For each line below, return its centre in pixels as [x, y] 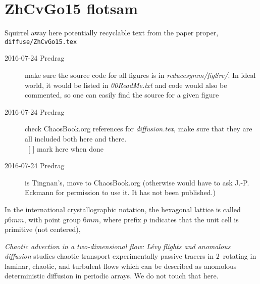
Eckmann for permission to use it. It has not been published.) [120, 192]
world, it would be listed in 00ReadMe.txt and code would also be [126, 85]
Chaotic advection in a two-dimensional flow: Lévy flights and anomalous [118, 246]
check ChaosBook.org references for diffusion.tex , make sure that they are [139, 129]
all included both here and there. [76, 138]
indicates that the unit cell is [194, 219]
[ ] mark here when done [66, 148]
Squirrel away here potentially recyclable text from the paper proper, [112, 33]
